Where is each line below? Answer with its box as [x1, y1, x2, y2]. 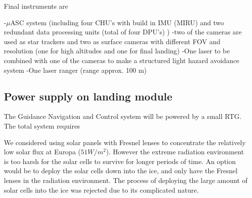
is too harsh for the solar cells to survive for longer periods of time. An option [4, 156, 236, 166]
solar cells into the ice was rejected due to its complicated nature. [4, 184, 199, 195]
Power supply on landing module [4, 88, 172, 103]
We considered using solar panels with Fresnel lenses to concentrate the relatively [4, 137, 246, 147]
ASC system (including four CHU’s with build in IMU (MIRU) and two [10, 17, 224, 27]
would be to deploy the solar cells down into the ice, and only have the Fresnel [4, 165, 238, 176]
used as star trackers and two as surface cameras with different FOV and [4, 36, 220, 46]
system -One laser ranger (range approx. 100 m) [4, 65, 147, 75]
